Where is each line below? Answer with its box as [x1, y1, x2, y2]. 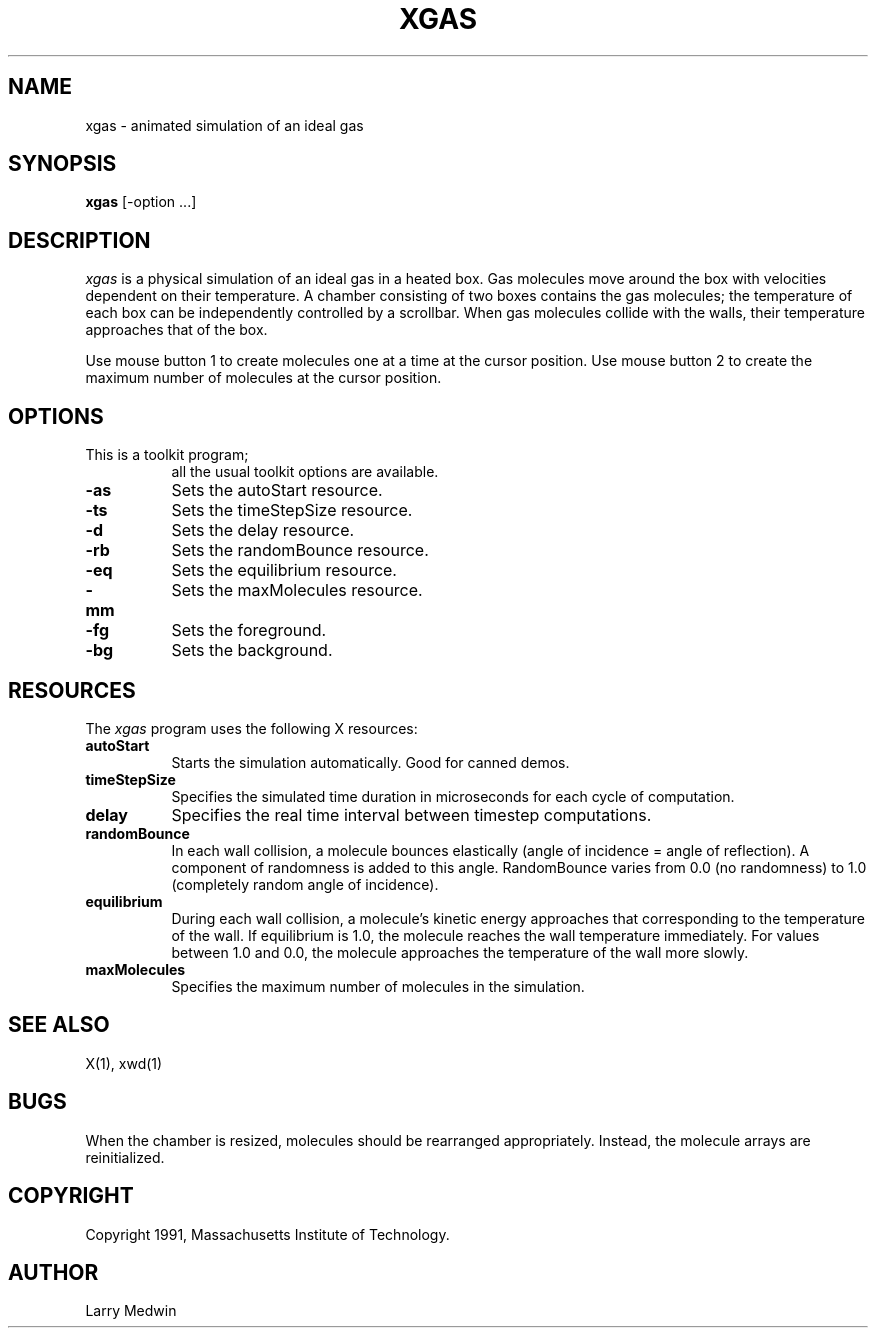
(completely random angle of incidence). [171, 875, 439, 893]
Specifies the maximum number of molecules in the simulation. [171, 977, 585, 995]
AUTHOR [8, 1259, 99, 1285]
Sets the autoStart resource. [171, 480, 383, 501]
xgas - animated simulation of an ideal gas [85, 116, 364, 134]
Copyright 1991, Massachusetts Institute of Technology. [85, 1225, 450, 1243]
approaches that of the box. [85, 321, 268, 339]
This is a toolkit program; [85, 446, 249, 464]
